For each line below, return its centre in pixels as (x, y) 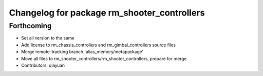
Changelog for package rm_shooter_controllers (107, 13)
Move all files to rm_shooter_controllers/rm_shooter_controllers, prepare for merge (104, 58)
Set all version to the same (48, 38)
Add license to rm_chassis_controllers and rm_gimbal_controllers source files (98, 45)
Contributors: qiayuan (43, 65)
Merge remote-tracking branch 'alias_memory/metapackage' (82, 52)
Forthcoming (30, 26)
